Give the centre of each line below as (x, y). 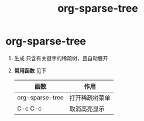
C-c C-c (29, 108)
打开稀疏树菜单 (90, 98)
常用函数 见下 (30, 70)
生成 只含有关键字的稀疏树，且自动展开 (61, 58)
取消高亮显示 (87, 109)
